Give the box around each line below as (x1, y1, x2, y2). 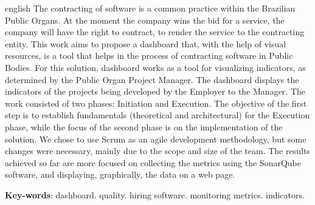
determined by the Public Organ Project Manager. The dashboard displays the (5, 73, 299, 86)
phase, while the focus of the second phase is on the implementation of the (5, 120, 283, 133)
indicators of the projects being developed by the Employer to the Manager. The (5, 85, 306, 98)
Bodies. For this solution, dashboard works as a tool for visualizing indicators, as (5, 61, 306, 73)
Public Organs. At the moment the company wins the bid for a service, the (5, 13, 285, 26)
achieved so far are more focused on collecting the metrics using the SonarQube (5, 156, 301, 169)
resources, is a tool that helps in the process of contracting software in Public (5, 49, 293, 62)
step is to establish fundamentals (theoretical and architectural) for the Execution (5, 109, 310, 121)
